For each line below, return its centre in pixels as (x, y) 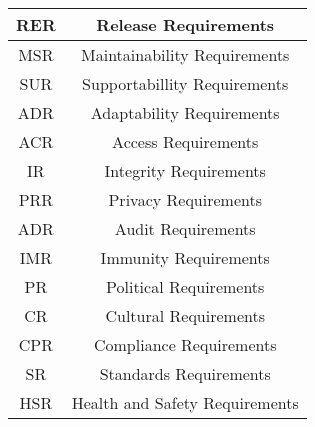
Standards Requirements (185, 373)
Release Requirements (185, 24)
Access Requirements (185, 141)
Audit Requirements (185, 228)
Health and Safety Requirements (185, 402)
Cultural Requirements (185, 315)
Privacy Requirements (185, 199)
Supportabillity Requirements (185, 83)
